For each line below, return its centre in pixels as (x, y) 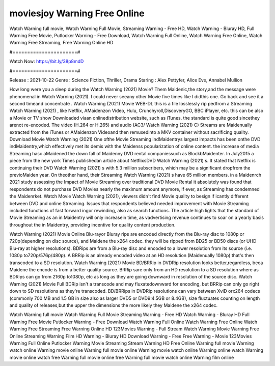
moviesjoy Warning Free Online (77, 13)
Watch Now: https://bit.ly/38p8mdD (47, 62)
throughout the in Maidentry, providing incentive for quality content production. (92, 224)
